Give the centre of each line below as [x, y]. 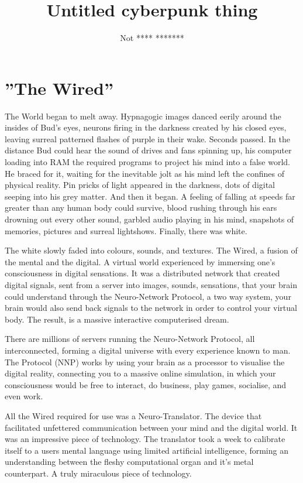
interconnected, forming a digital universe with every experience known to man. [148, 350]
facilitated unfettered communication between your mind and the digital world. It [151, 427]
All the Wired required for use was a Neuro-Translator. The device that [133, 415]
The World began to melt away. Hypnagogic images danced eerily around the [143, 116]
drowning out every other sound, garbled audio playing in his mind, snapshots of [149, 219]
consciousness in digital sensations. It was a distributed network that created [142, 273]
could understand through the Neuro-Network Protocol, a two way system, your [148, 296]
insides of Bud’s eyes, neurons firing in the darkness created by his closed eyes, [146, 127]
